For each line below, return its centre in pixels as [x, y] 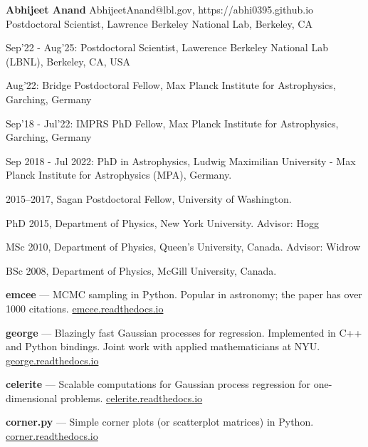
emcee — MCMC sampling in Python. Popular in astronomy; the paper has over [184, 294]
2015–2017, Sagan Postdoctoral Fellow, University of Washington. [149, 198]
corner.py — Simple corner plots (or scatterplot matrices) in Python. [160, 422]
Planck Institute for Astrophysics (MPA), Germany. [119, 175]
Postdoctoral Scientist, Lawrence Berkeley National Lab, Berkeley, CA [159, 23]
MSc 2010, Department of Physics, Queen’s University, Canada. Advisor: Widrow [183, 247]
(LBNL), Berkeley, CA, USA [68, 61]
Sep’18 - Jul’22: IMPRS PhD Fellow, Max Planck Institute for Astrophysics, [172, 123]
